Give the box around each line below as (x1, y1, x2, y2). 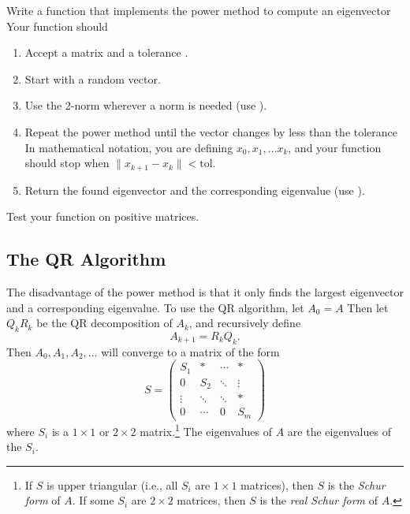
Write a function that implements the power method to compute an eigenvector (6, 2, 391, 18)
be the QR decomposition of (36, 315, 173, 331)
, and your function (288, 139, 382, 155)
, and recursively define (188, 315, 301, 331)
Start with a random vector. (24, 70, 161, 87)
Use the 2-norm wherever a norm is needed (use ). (24, 97, 267, 114)
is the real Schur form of (259, 492, 378, 508)
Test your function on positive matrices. (6, 208, 199, 225)
